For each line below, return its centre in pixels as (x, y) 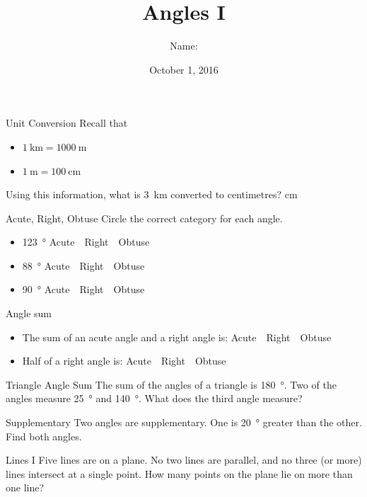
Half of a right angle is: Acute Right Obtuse (124, 361)
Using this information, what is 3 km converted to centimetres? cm (152, 194)
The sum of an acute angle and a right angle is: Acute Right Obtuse (177, 337)
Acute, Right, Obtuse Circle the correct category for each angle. (144, 218)
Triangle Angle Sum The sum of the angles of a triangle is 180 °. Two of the (171, 384)
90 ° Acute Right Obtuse (83, 289)
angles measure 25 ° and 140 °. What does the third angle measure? (154, 398)
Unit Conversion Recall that (67, 123)
